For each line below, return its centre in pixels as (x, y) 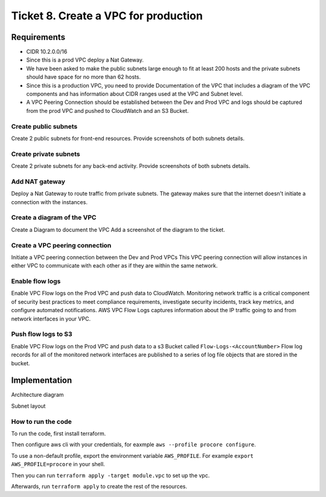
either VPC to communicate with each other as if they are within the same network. (114, 266)
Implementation (42, 380)
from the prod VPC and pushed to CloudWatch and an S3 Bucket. (107, 111)
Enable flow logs (36, 281)
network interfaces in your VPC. (51, 319)
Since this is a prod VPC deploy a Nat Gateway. (85, 60)
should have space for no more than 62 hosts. (84, 77)
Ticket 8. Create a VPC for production (107, 16)
